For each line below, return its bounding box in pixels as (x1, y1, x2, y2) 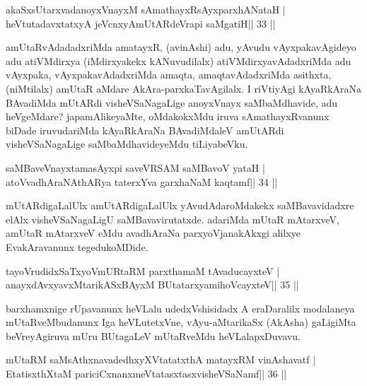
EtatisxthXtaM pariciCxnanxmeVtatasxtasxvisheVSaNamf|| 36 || (6, 366, 287, 381)
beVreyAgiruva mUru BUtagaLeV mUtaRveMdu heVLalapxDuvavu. (6, 328, 301, 343)
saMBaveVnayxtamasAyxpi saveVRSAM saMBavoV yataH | (6, 160, 265, 175)
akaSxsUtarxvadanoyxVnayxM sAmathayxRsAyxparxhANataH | (6, 2, 286, 16)
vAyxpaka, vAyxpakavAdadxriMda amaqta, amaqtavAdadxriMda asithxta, (6, 67, 332, 82)
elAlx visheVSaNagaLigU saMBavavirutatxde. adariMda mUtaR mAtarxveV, (6, 211, 339, 226)
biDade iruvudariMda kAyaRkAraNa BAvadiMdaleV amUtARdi (6, 122, 284, 137)
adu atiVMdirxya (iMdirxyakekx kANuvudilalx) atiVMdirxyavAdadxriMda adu (6, 53, 351, 68)
